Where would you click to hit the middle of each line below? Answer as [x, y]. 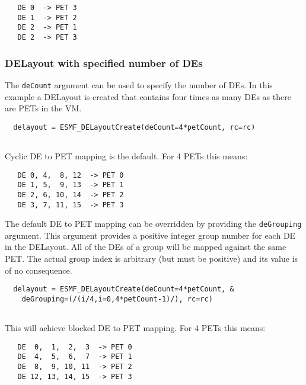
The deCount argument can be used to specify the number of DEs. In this [139, 84]
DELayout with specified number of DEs [104, 62]
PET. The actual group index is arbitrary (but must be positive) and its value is [152, 259]
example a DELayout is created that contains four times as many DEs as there [148, 96]
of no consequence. [39, 270]
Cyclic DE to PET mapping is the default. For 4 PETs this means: [126, 156]
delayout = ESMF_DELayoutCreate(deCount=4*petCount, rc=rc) [134, 127]
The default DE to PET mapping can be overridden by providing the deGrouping [153, 224]
